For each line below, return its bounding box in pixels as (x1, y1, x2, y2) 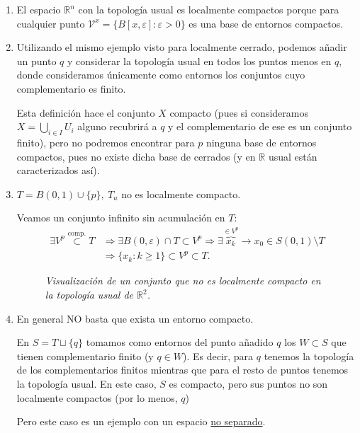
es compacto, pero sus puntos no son (169, 376, 328, 391)
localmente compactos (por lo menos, (16, 390, 178, 405)
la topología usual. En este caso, (16, 376, 157, 391)
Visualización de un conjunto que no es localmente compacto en (45, 273, 321, 288)
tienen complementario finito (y (16, 348, 154, 363)
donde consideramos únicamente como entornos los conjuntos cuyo (16, 67, 305, 82)
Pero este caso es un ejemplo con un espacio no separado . (16, 414, 266, 429)
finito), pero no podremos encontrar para (16, 134, 195, 149)
